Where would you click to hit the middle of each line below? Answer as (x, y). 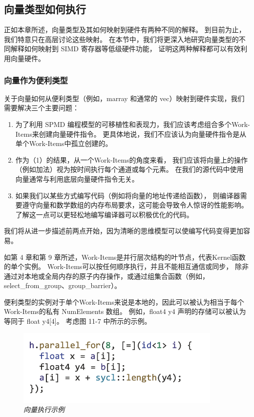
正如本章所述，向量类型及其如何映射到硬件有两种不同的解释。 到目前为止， (125, 30)
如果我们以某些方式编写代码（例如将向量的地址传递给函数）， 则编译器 (128, 195)
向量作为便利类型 (36, 80)
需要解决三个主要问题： (42, 108)
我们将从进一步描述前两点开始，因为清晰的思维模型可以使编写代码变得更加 (124, 231)
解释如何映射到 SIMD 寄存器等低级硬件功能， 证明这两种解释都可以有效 (126, 49)
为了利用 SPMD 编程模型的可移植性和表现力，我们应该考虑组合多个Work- (133, 124)
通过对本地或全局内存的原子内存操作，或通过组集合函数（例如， (106, 276)
